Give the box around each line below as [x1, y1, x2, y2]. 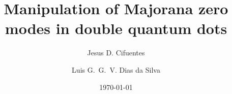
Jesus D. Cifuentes [87, 47, 145, 58]
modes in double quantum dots [5, 18, 227, 39]
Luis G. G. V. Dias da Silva [72, 64, 160, 75]
